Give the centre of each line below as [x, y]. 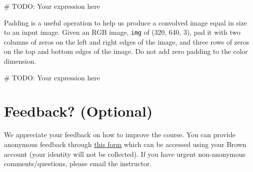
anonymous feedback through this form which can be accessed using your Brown [125, 144]
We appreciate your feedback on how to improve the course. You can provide [120, 135]
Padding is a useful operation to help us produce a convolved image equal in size [126, 22]
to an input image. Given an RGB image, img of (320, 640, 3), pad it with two [122, 32]
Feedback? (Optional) [79, 111]
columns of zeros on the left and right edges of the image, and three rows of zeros [127, 41]
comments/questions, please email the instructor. [78, 163]
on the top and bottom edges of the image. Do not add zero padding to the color [126, 51]
